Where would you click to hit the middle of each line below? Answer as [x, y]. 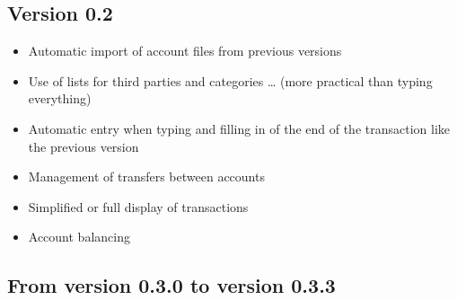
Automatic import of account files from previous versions [185, 51]
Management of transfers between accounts [146, 176]
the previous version [83, 146]
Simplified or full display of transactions [138, 206]
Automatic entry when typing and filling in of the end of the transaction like [239, 128]
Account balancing [79, 237]
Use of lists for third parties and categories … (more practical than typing [230, 80]
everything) [60, 98]
